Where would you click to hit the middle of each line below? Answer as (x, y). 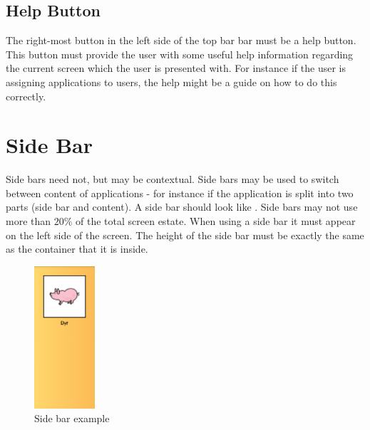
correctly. (26, 96)
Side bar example (72, 418)
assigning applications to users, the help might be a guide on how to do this (171, 82)
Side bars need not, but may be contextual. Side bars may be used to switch (173, 179)
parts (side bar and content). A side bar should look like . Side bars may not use (182, 207)
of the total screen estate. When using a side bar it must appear (216, 221)
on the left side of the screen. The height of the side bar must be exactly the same (185, 235)
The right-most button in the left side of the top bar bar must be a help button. (181, 40)
